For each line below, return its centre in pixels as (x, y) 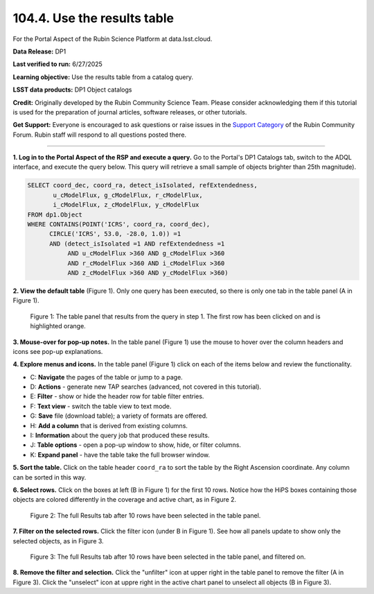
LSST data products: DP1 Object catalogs (72, 90)
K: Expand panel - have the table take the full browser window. (120, 455)
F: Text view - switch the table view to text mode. (101, 406)
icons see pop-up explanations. (58, 351)
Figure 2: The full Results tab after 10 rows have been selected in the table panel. (145, 515)
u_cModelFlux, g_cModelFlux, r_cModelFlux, (128, 195)
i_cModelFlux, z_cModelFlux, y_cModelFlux (126, 205)
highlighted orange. (58, 326)
